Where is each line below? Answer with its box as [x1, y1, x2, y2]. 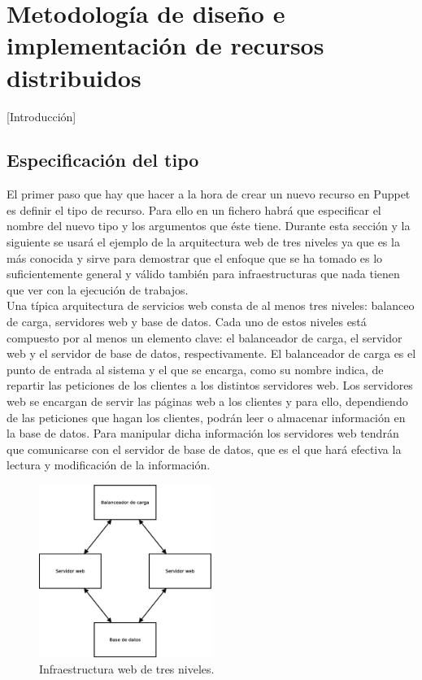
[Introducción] [7, 107, 76, 124]
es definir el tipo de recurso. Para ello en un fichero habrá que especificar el [7, 201, 381, 218]
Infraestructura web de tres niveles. [39, 660, 215, 677]
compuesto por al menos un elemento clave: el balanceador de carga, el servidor [7, 329, 402, 346]
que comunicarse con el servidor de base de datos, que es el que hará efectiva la [7, 440, 402, 457]
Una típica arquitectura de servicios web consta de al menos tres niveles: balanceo [7, 297, 415, 314]
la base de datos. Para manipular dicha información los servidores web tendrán [7, 425, 399, 442]
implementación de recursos [7, 28, 324, 62]
